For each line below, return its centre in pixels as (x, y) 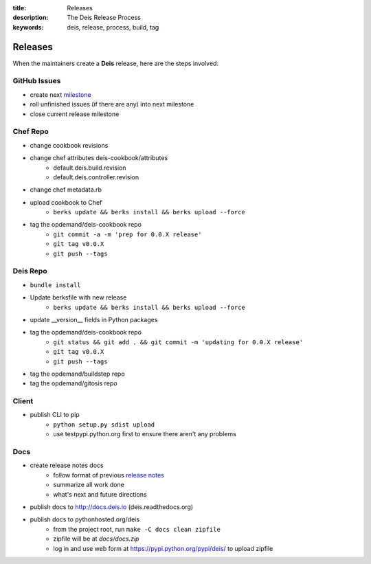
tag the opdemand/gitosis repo (74, 383)
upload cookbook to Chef (66, 202)
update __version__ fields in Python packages (94, 319)
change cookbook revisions (69, 145)
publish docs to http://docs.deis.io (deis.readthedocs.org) (112, 507)
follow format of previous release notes (109, 475)
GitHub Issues (37, 81)
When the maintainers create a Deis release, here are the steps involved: (116, 63)
